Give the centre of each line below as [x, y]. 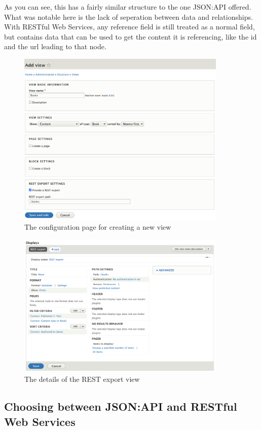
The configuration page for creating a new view [98, 227]
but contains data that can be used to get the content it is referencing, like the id [130, 36]
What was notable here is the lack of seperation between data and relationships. [128, 16]
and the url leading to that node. [55, 46]
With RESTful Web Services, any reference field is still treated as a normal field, [129, 27]
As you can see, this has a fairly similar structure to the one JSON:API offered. [128, 7]
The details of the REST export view [82, 379]
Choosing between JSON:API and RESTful [121, 406]
